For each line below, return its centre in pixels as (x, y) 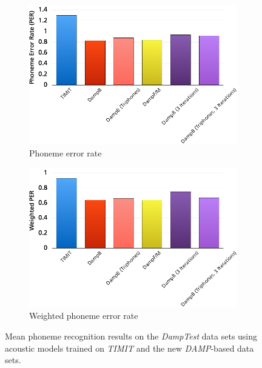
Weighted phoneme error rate (84, 316)
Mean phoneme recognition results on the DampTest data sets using (131, 336)
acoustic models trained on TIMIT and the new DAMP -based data (129, 348)
